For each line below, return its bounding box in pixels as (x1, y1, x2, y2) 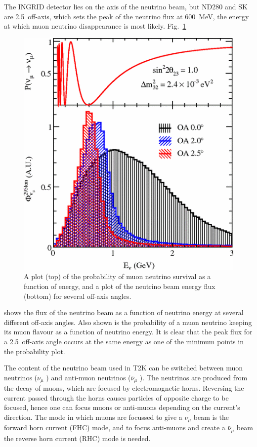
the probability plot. (4, 346, 65, 356)
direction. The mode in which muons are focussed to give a (4, 411, 182, 422)
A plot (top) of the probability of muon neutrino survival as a (24, 271, 211, 282)
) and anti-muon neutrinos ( (46, 372, 131, 382)
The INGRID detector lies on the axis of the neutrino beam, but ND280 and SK (4, 1, 248, 11)
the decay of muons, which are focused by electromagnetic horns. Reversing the (4, 383, 244, 393)
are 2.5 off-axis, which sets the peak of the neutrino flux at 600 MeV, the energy (4, 11, 249, 21)
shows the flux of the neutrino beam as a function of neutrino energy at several (4, 307, 244, 318)
